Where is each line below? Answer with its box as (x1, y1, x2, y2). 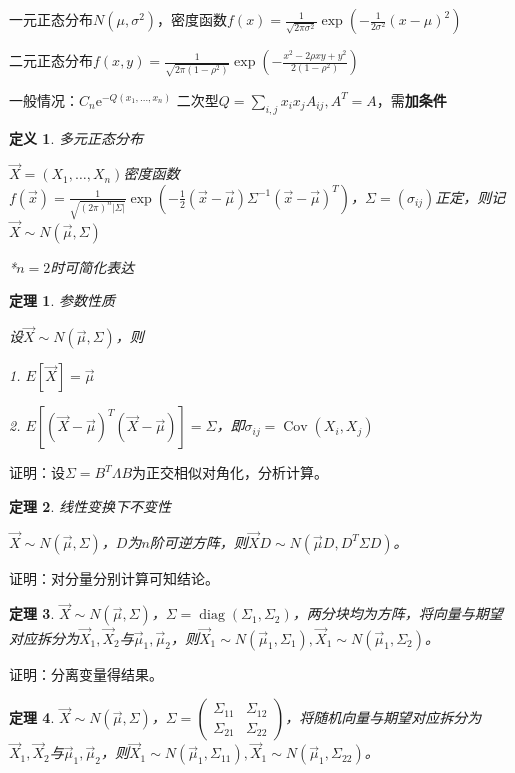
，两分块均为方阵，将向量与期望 (292, 603, 503, 624)
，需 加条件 (376, 89, 447, 110)
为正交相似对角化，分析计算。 (132, 462, 329, 483)
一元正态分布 (9, 9, 93, 29)
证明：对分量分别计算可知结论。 (9, 567, 219, 588)
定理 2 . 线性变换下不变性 (9, 495, 171, 516)
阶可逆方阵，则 (149, 531, 248, 552)
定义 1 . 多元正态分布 (9, 127, 143, 148)
